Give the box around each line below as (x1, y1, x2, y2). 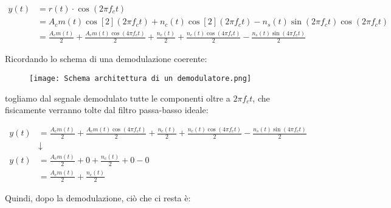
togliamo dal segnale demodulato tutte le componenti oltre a (5, 91, 230, 104)
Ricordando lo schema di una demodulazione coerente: (5, 52, 207, 65)
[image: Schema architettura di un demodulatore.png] (29, 74, 252, 83)
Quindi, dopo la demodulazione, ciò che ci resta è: (5, 192, 191, 204)
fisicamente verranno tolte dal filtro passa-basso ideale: (5, 103, 209, 116)
